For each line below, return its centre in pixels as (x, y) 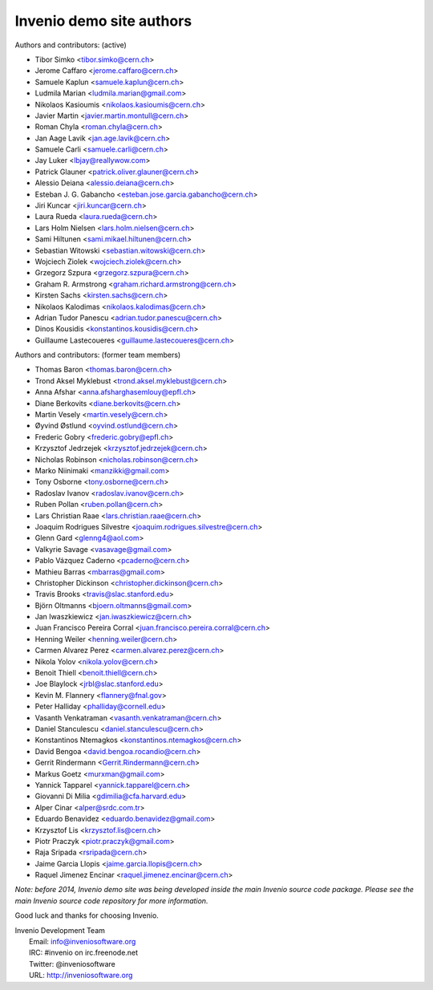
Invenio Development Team (60, 930)
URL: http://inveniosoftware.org (81, 976)
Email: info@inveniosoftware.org (83, 942)
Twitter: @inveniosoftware (73, 964)
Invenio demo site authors (103, 21)
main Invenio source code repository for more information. (111, 901)
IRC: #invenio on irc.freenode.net (84, 953)
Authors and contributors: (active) (71, 45)
